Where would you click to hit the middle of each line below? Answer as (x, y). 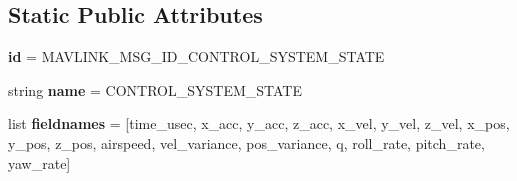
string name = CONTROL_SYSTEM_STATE (155, 89)
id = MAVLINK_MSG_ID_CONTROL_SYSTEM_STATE (196, 56)
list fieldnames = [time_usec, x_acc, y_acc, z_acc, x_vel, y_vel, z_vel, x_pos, (259, 123)
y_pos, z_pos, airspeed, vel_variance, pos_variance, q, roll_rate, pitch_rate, (246, 142)
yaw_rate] (39, 162)
